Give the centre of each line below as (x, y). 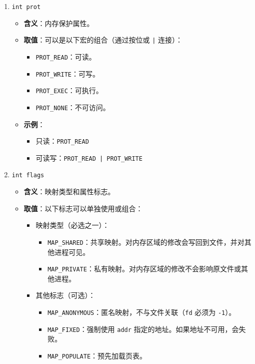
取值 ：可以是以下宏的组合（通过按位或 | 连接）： (103, 40)
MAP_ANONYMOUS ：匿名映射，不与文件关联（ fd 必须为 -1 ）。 (142, 312)
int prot (26, 7)
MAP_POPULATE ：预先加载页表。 (97, 355)
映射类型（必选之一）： (72, 225)
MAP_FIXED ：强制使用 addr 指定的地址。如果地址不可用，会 (143, 329)
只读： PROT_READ (62, 141)
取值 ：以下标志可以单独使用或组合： (83, 208)
